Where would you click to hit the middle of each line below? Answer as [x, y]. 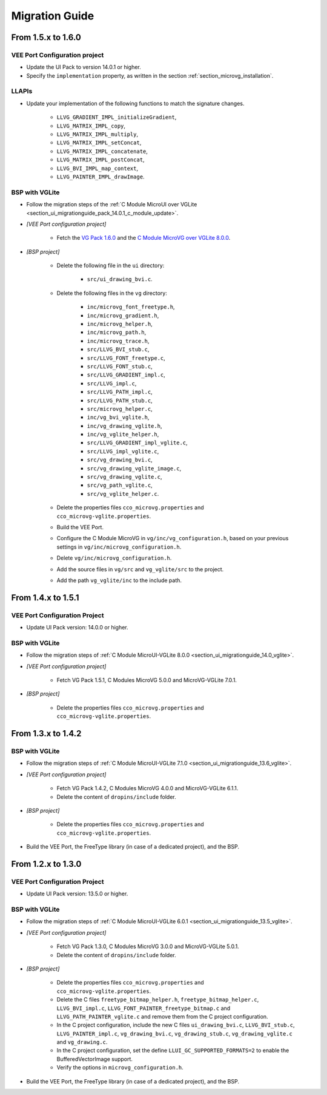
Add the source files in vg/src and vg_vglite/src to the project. [140, 569]
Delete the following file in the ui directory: [111, 266]
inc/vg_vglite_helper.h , [123, 435]
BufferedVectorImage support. [95, 1059]
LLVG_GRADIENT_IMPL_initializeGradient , [117, 117]
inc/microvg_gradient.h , [123, 315]
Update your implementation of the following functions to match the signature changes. [135, 103]
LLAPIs [22, 91]
